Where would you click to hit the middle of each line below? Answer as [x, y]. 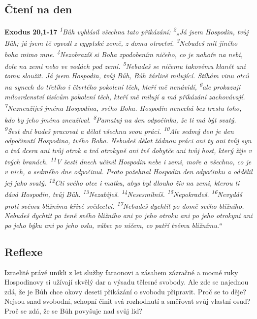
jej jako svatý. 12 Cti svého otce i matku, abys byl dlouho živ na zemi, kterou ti [122, 182]
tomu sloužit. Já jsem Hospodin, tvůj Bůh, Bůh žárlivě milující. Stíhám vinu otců [127, 76]
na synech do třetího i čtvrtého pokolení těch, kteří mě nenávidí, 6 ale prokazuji [123, 86]
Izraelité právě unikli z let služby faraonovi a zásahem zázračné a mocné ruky [121, 272]
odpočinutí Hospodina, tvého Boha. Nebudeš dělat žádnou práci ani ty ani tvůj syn [128, 141]
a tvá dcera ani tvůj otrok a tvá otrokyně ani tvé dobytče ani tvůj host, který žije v [128, 150]
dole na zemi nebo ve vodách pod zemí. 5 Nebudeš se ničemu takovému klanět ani [125, 65]
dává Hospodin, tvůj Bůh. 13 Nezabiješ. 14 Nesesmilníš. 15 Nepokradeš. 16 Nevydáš [123, 193]
